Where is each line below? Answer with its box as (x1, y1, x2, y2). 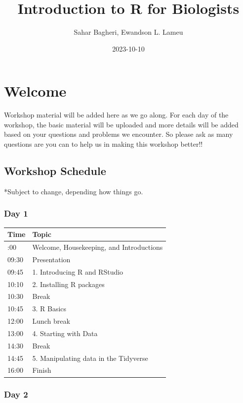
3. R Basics (32, 303, 67, 314)
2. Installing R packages (32, 279, 105, 289)
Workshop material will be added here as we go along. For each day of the (4, 110, 229, 120)
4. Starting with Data (32, 328, 98, 338)
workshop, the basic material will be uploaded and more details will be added (4, 119, 239, 129)
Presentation (32, 254, 71, 264)
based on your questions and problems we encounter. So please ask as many (4, 129, 233, 139)
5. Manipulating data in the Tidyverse (32, 352, 148, 363)
